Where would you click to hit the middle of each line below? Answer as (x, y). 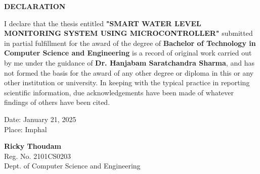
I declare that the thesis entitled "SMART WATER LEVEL (103, 23)
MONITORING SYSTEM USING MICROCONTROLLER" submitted (128, 33)
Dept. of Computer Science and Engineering (72, 166)
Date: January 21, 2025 (40, 119)
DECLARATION (35, 6)
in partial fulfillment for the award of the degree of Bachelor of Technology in (130, 43)
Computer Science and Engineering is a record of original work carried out (128, 53)
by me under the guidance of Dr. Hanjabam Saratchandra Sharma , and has (129, 62)
